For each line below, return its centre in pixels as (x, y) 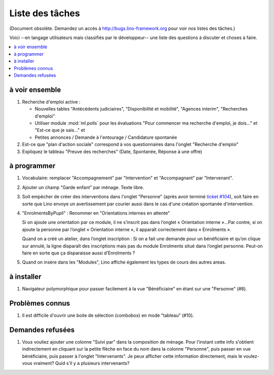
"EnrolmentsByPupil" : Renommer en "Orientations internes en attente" (96, 213)
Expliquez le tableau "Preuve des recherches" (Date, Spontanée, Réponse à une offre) (112, 152)
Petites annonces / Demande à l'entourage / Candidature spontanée (106, 137)
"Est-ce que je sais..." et (60, 130)
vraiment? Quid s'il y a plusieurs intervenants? (81, 363)
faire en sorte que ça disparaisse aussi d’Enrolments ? (79, 253)
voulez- (251, 356)
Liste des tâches (45, 13)
